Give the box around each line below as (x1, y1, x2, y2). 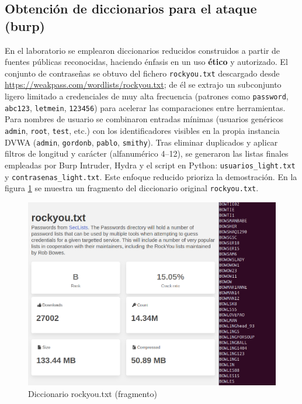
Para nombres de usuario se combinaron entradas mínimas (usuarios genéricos (5, 113, 284, 125)
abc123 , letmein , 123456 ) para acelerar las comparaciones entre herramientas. (5, 101, 286, 113)
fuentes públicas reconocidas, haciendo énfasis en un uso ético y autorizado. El (5, 56, 288, 68)
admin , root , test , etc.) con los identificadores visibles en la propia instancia (5, 124, 280, 136)
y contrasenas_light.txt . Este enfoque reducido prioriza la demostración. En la (5, 170, 297, 182)
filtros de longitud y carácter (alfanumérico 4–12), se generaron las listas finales (5, 147, 289, 160)
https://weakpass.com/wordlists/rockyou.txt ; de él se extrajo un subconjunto (5, 78, 282, 91)
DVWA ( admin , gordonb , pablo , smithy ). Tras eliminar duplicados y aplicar (5, 136, 278, 148)
